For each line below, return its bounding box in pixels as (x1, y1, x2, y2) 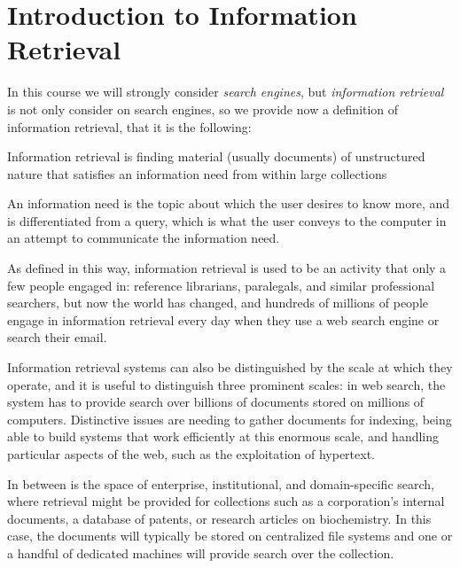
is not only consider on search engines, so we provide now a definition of (7, 99, 399, 118)
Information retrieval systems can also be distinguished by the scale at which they (7, 358, 453, 377)
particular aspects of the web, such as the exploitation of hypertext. (7, 445, 375, 463)
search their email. (7, 328, 107, 346)
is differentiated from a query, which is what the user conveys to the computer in (7, 211, 447, 230)
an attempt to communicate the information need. (7, 229, 280, 247)
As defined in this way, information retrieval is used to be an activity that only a (7, 259, 447, 277)
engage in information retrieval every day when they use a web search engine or (7, 310, 440, 329)
